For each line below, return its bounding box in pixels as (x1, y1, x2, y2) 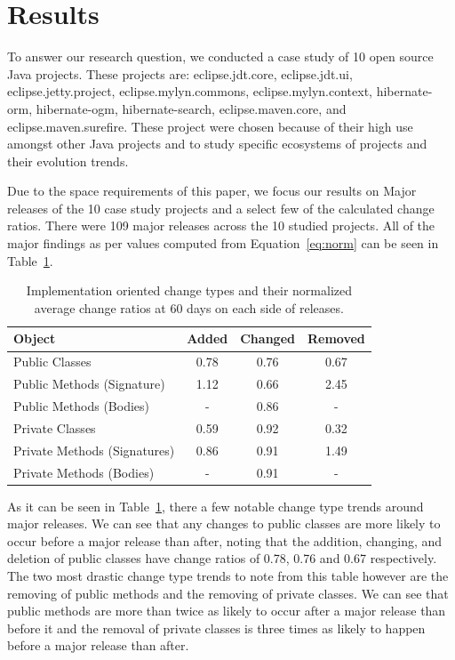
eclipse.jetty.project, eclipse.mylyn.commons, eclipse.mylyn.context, (7, 82, 373, 101)
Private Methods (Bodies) (13, 463, 155, 481)
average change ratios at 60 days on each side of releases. (34, 298, 344, 317)
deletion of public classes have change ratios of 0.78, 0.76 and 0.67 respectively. (7, 549, 437, 567)
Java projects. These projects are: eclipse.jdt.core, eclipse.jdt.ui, (7, 64, 353, 83)
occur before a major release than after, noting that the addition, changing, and (7, 531, 443, 550)
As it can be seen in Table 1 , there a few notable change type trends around (7, 496, 424, 515)
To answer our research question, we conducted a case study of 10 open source (7, 47, 434, 66)
